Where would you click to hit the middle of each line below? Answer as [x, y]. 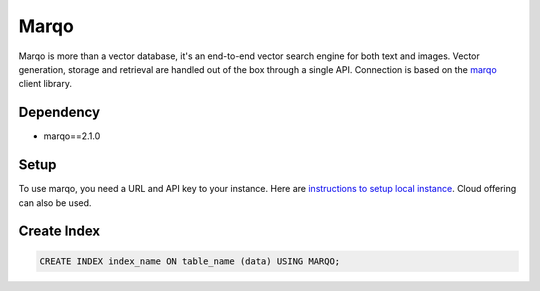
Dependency [59, 112]
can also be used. [55, 202]
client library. [45, 84]
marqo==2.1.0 [72, 136]
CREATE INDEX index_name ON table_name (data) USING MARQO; [190, 261]
